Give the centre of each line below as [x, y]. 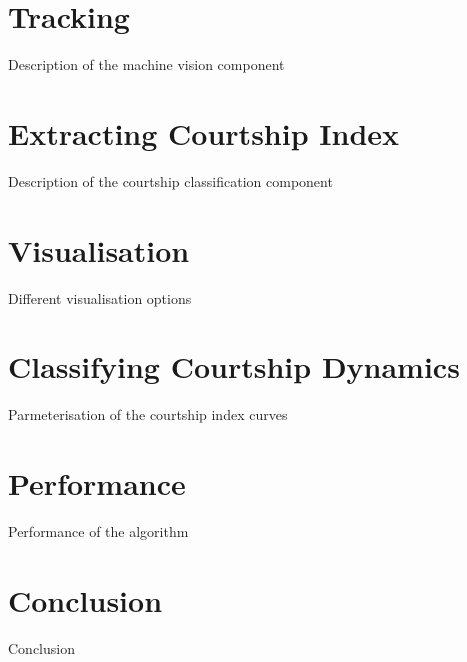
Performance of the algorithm [98, 531]
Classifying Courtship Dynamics [234, 366]
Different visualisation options [100, 297]
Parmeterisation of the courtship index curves [148, 414]
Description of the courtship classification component [170, 180]
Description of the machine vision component [146, 64]
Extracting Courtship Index [204, 132]
